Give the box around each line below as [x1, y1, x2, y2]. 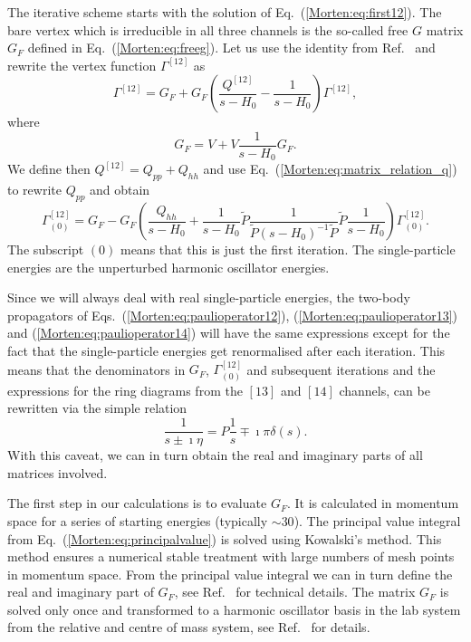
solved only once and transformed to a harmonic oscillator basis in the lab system [7, 599, 461, 618]
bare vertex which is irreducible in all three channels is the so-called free [7, 20, 409, 39]
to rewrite [7, 180, 62, 199]
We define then [7, 159, 91, 178]
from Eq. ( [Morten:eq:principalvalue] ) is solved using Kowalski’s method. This [7, 529, 442, 548]
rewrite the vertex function [7, 55, 157, 74]
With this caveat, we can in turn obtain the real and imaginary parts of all [7, 446, 423, 465]
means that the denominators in [7, 359, 186, 378]
